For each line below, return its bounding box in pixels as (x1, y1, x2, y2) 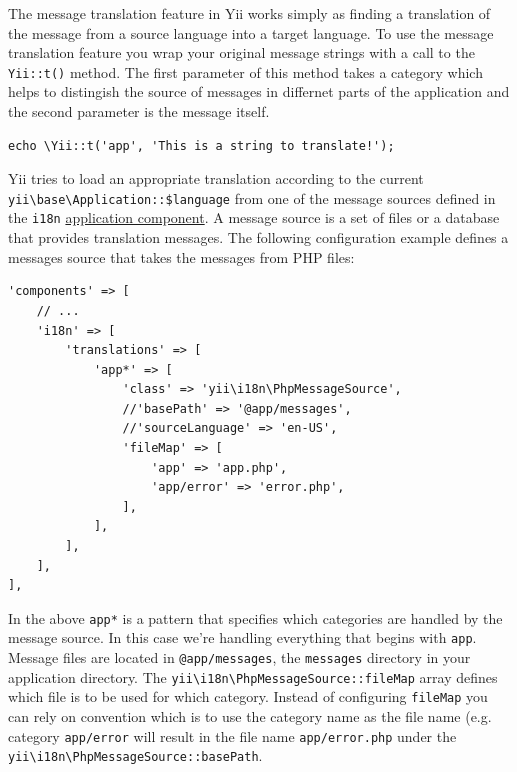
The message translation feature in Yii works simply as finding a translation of (8, 3, 491, 23)
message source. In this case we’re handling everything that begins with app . (8, 627, 477, 648)
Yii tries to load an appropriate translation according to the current (8, 168, 424, 189)
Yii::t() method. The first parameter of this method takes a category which (8, 61, 483, 82)
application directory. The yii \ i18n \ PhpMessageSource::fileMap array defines (8, 666, 498, 687)
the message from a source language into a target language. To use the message (8, 22, 494, 43)
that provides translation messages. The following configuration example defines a (8, 227, 509, 248)
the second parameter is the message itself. (8, 101, 270, 122)
